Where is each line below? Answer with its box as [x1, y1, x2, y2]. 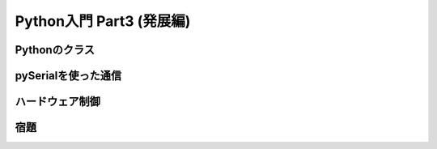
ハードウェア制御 [15, 95, 100, 109]
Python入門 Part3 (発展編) [15, 12, 191, 30]
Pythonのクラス [15, 43, 95, 57]
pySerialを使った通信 [15, 69, 121, 83]
